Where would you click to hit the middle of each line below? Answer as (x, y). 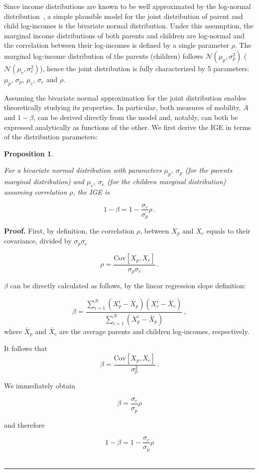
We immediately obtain (40, 386)
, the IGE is (91, 191)
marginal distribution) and (44, 181)
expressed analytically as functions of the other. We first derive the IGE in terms (128, 127)
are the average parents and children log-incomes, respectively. (154, 331)
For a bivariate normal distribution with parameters (83, 170)
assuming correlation (36, 191)
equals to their (228, 231)
